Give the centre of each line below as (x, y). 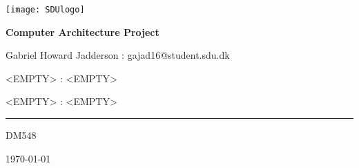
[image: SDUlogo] (45, 10)
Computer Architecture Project (83, 31)
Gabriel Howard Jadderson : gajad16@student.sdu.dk (118, 55)
